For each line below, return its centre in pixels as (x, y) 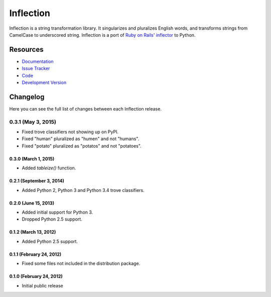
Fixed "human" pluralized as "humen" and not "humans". (81, 139)
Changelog (27, 97)
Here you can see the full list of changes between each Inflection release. (85, 109)
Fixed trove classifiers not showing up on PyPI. (70, 132)
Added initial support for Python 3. (57, 212)
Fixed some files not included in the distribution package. (81, 263)
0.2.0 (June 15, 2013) (32, 203)
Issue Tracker (36, 68)
